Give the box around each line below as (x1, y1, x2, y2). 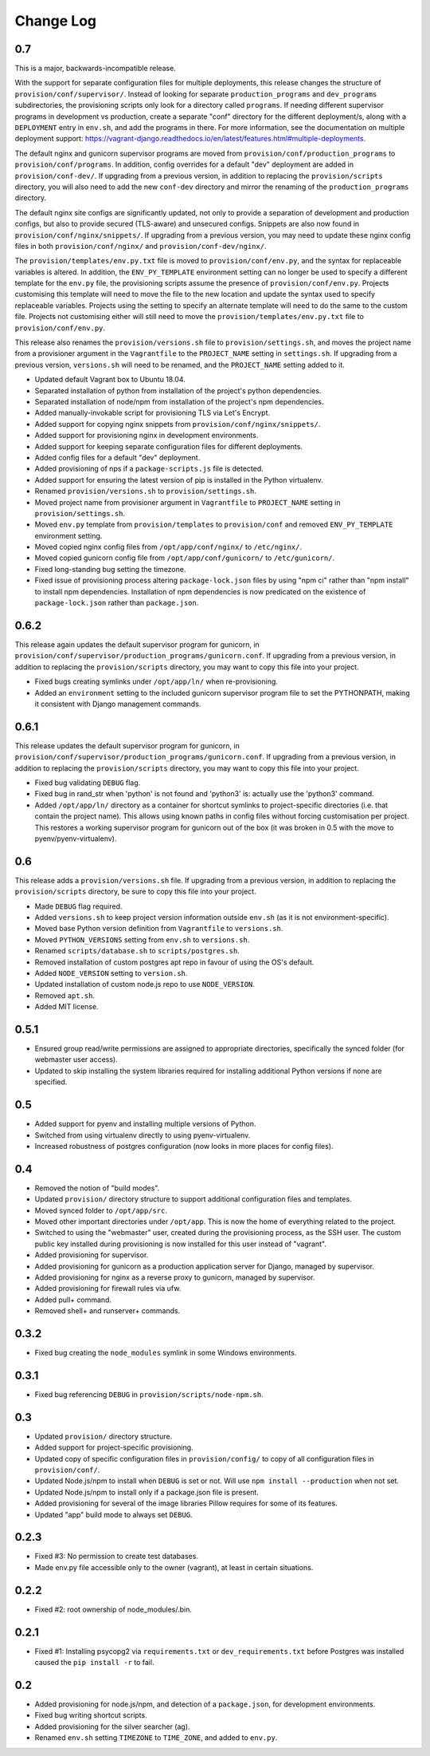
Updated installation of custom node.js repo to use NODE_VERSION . (34, 980, 255, 989)
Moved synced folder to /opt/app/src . (34, 1206, 167, 1215)
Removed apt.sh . (34, 990, 96, 1000)
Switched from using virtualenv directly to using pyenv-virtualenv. (34, 1130, 251, 1140)
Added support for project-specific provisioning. (34, 1442, 194, 1452)
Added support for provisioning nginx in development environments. (34, 431, 259, 440)
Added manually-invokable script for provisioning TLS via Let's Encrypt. (34, 408, 271, 418)
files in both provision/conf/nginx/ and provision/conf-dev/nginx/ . (14, 241, 267, 251)
